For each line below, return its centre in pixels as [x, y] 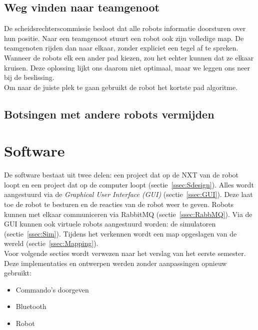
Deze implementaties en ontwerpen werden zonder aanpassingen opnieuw [115, 263]
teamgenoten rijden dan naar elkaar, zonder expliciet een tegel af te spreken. [121, 48]
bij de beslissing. [29, 77]
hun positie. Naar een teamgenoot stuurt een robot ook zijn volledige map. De [124, 38]
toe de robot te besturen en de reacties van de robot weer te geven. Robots [119, 204]
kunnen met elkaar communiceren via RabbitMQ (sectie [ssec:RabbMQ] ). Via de [128, 214]
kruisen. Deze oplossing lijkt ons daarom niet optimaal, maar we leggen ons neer [127, 67]
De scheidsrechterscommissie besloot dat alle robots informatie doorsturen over [125, 28]
